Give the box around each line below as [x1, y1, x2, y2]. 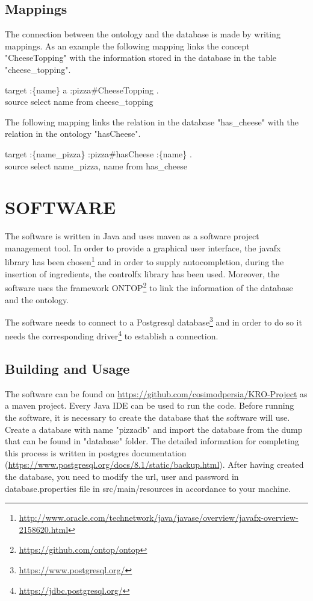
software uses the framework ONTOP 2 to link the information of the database [5, 280, 293, 294]
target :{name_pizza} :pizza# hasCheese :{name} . [5, 147, 192, 160]
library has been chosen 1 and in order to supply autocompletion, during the [5, 254, 284, 268]
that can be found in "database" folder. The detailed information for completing [5, 435, 299, 447]
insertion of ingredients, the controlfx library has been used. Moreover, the [5, 267, 280, 280]
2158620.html [19, 523, 69, 535]
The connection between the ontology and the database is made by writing [5, 28, 280, 40]
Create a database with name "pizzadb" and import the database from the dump [5, 423, 303, 435]
